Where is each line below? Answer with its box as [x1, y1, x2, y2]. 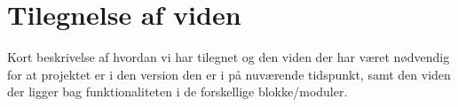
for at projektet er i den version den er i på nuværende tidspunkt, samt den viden [7, 65, 451, 83]
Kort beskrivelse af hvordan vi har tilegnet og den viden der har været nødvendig [7, 48, 450, 66]
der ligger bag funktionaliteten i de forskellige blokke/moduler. [7, 82, 348, 101]
